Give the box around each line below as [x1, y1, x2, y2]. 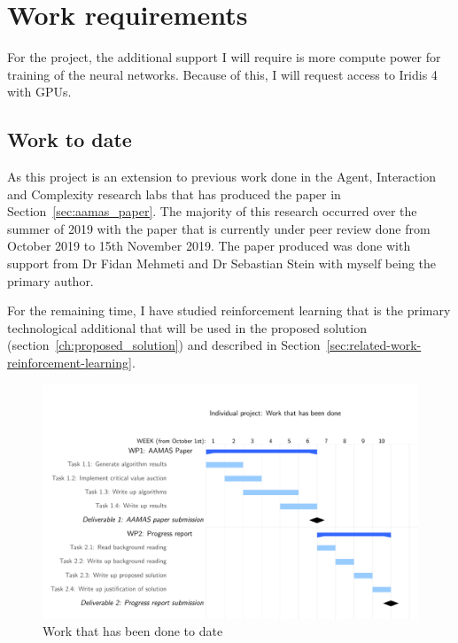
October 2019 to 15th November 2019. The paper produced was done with [7, 236, 411, 255]
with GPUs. [7, 82, 72, 101]
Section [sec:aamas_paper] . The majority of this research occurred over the [7, 202, 417, 221]
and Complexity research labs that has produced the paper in [7, 184, 341, 203]
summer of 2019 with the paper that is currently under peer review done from [7, 219, 431, 237]
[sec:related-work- [326, 336, 422, 354]
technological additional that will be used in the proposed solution [7, 318, 367, 337]
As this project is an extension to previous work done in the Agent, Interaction [7, 167, 436, 186]
